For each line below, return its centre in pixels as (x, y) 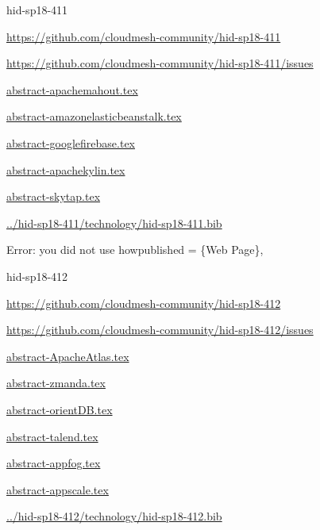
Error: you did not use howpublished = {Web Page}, (135, 250)
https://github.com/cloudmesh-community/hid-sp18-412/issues (160, 330)
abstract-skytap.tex (54, 196)
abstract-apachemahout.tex (72, 89)
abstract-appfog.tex (54, 463)
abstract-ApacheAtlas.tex (68, 356)
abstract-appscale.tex (58, 489)
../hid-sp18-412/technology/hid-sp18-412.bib (114, 516)
